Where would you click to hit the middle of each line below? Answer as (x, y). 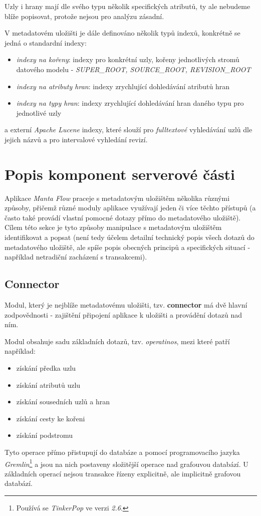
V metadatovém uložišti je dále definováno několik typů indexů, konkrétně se (122, 33)
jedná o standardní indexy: (46, 42)
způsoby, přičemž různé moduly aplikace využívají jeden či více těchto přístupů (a (130, 208)
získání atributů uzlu (48, 384)
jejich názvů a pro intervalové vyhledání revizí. (76, 139)
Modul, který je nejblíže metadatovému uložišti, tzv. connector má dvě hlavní (126, 305)
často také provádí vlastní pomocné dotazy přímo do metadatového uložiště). (123, 217)
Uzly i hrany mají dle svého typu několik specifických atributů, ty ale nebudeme (127, 6)
